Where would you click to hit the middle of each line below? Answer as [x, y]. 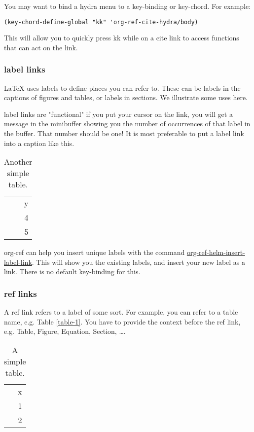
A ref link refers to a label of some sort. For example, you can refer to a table [121, 312]
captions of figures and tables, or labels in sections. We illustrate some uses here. [126, 97]
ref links [20, 293]
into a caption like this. [39, 143]
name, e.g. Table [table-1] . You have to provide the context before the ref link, [122, 321]
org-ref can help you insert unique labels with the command [94, 252]
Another [18, 162]
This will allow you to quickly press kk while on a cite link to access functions [122, 38]
